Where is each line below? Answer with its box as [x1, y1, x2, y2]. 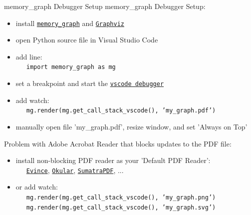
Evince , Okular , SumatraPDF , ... [26, 164, 124, 175]
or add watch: [15, 181, 58, 192]
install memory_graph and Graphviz [15, 17, 124, 28]
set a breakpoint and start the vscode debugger [15, 78, 164, 88]
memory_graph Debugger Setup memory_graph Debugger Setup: [4, 1, 206, 11]
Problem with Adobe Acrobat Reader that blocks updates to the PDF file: [4, 138, 232, 148]
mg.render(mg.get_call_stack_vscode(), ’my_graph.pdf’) [26, 107, 216, 114]
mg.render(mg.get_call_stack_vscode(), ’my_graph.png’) [26, 194, 216, 201]
